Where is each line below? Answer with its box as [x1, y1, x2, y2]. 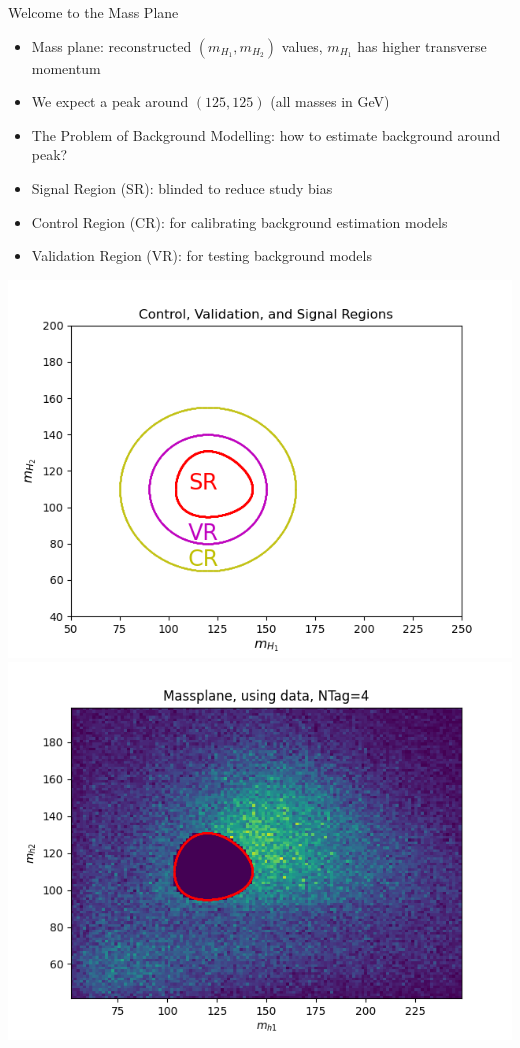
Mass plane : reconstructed [31, 35, 192, 56]
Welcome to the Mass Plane [8, 2, 179, 22]
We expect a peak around [31, 91, 189, 112]
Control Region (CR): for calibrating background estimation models [31, 211, 448, 232]
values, [281, 35, 323, 56]
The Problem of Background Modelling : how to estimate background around [31, 124, 501, 145]
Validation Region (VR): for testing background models [31, 245, 372, 266]
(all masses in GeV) [270, 91, 390, 112]
